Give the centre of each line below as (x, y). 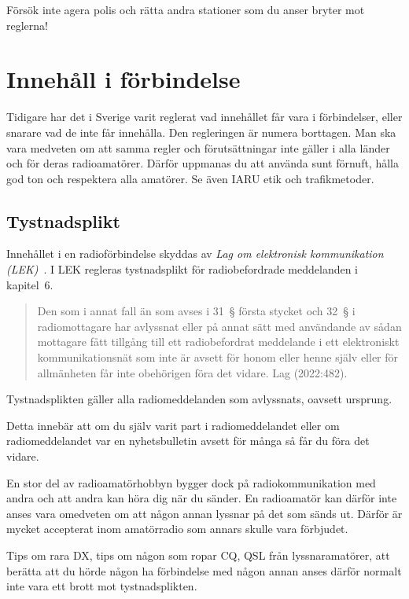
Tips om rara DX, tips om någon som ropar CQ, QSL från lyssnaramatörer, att (198, 555)
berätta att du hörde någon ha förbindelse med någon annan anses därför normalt (204, 570)
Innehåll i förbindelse (123, 79)
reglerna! (27, 25)
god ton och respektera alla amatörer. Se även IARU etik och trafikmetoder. (190, 178)
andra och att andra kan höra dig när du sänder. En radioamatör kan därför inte (202, 498)
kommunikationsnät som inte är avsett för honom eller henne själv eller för (218, 357)
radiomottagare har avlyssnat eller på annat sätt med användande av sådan (219, 326)
